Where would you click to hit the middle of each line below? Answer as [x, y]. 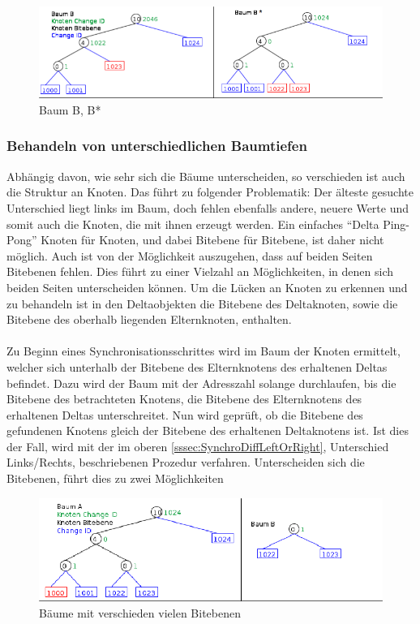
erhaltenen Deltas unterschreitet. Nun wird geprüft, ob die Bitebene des [185, 414]
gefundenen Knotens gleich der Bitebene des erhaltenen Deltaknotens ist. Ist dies [208, 430]
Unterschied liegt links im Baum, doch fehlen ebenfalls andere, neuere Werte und [208, 207]
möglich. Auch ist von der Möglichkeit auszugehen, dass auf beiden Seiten [190, 255]
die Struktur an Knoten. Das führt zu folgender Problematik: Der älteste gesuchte [210, 192]
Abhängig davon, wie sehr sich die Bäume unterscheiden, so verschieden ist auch [206, 176]
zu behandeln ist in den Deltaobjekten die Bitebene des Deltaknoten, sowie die [202, 303]
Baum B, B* [70, 109]
